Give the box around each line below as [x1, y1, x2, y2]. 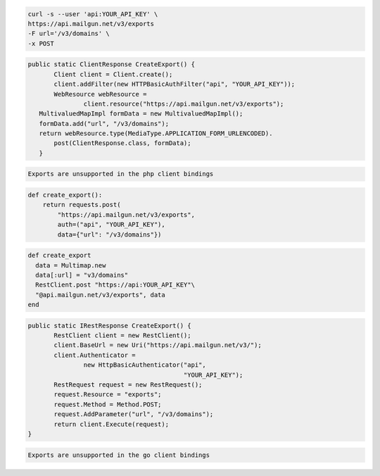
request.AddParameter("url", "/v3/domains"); [53, 411, 214, 418]
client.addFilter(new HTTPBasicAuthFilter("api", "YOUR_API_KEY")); [53, 80, 296, 88]
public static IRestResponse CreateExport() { [27, 321, 191, 330]
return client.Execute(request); [53, 420, 169, 428]
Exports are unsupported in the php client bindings [27, 170, 214, 178]
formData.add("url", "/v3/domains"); [39, 120, 169, 127]
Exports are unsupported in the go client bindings [27, 451, 210, 459]
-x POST [27, 39, 54, 47]
